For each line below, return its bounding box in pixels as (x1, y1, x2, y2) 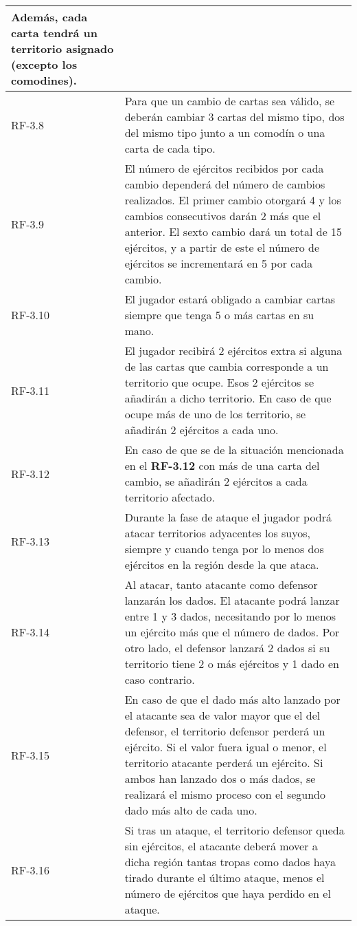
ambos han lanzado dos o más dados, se (124, 771, 316, 786)
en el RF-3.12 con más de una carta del (124, 457, 320, 473)
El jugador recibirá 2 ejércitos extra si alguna (124, 343, 343, 358)
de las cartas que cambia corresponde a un (124, 358, 329, 374)
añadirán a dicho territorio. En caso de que (124, 390, 332, 406)
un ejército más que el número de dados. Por (124, 624, 340, 640)
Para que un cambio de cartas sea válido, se (124, 93, 335, 109)
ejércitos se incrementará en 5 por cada (124, 255, 313, 271)
